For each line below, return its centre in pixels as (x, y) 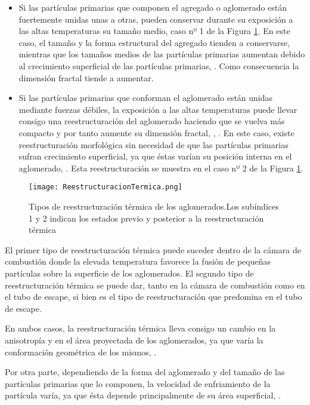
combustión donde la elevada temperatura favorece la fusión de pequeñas (138, 261)
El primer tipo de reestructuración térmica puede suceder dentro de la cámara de (153, 249)
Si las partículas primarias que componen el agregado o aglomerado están (153, 7)
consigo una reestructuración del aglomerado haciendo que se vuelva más (152, 121)
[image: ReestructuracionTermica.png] (106, 187)
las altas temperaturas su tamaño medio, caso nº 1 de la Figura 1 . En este (154, 31)
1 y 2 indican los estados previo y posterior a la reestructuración (146, 218)
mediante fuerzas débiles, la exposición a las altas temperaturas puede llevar (158, 109)
